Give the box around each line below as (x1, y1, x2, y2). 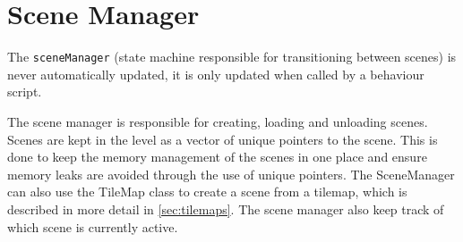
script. (7, 82, 42, 101)
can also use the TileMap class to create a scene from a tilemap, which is (7, 182, 407, 201)
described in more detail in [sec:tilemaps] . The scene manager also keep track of (7, 199, 444, 218)
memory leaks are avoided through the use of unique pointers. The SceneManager (7, 164, 455, 183)
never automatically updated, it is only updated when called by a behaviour (7, 64, 424, 83)
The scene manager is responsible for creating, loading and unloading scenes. (7, 112, 428, 130)
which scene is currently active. (7, 217, 178, 236)
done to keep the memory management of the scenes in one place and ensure (7, 147, 427, 166)
